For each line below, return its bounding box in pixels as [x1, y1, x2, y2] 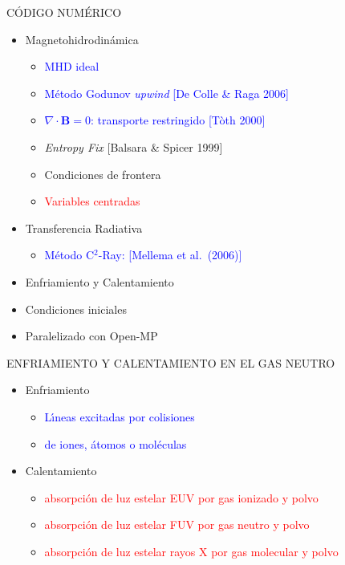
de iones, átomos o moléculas [44, 435, 187, 452]
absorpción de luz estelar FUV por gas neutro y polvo [44, 516, 310, 533]
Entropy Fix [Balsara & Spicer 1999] [44, 138, 223, 155]
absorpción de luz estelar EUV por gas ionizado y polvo [44, 489, 319, 506]
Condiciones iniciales [25, 300, 127, 317]
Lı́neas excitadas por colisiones [44, 408, 195, 425]
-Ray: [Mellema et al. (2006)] [98, 246, 242, 263]
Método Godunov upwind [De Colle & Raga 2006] [44, 84, 289, 101]
